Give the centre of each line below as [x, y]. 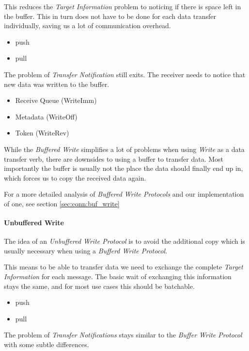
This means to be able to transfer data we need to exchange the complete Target [124, 267]
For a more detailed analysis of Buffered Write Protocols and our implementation [124, 194]
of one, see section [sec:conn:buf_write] [62, 203]
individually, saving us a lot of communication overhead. [87, 25]
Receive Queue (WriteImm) [56, 100]
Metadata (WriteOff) [46, 116]
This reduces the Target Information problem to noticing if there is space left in [123, 6]
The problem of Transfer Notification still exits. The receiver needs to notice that [125, 74]
